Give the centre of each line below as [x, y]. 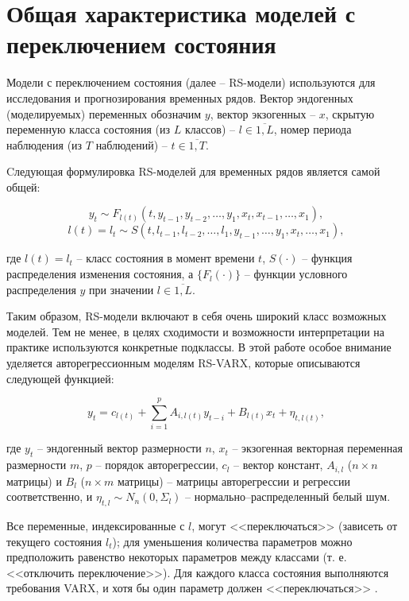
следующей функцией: [60, 378]
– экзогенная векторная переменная [317, 448]
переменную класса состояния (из [89, 129]
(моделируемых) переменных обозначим [104, 113]
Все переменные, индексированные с [96, 525]
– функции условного [296, 274]
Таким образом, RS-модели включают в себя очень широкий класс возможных [197, 316]
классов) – [210, 129]
